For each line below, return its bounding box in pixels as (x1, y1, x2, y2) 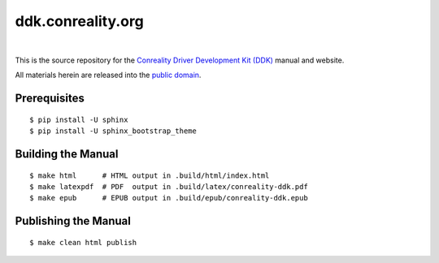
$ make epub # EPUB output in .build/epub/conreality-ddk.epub (29, 193, 308, 203)
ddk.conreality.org (15, 12, 144, 30)
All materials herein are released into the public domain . (15, 70, 202, 80)
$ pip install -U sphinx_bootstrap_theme (29, 127, 197, 136)
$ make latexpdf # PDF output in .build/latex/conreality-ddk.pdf (29, 182, 308, 191)
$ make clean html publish (29, 238, 137, 247)
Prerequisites (15, 92, 85, 106)
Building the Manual (15, 147, 119, 161)
